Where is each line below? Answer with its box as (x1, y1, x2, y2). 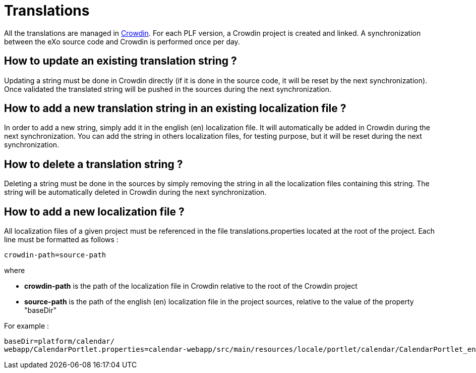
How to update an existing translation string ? (4, 55, 237, 68)
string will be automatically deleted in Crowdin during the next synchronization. (4, 188, 267, 197)
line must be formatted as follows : (4, 235, 118, 244)
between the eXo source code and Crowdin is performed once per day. (4, 37, 240, 46)
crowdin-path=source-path (4, 251, 106, 259)
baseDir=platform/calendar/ (4, 337, 115, 346)
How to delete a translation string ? (4, 157, 183, 171)
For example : (4, 322, 49, 331)
